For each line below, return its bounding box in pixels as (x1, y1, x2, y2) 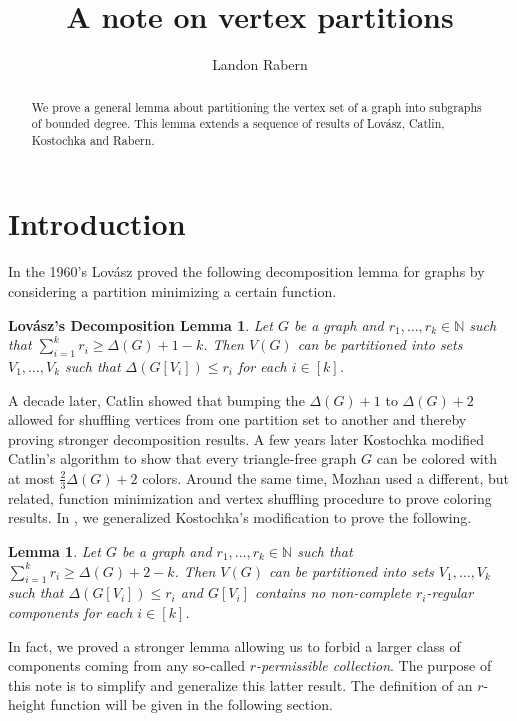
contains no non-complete (255, 582, 411, 603)
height (8, 694, 46, 715)
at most (8, 467, 55, 488)
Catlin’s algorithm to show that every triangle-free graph (8, 448, 357, 469)
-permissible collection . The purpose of (256, 655, 492, 676)
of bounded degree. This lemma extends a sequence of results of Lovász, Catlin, (31, 115, 445, 132)
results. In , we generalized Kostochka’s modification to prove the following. (8, 507, 472, 528)
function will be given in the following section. (50, 694, 333, 715)
